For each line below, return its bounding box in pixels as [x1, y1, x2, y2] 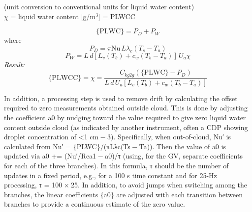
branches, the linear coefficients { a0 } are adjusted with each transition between [4, 189, 243, 199]
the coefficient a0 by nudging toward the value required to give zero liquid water [4, 112, 246, 123]
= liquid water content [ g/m [10, 11, 96, 21]
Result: [4, 59, 25, 69]
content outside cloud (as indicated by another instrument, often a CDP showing [4, 122, 248, 132]
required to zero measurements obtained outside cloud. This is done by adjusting [4, 103, 248, 113]
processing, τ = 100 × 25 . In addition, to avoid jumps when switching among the [4, 180, 248, 190]
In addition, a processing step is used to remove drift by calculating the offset [4, 93, 238, 103]
